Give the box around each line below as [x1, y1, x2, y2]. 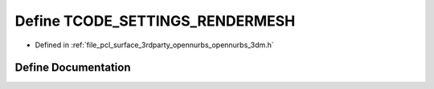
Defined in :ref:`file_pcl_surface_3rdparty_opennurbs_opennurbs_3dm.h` [35, 40, 275, 50]
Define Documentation [14, 61, 131, 75]
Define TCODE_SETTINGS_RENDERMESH [14, 12, 296, 30]
